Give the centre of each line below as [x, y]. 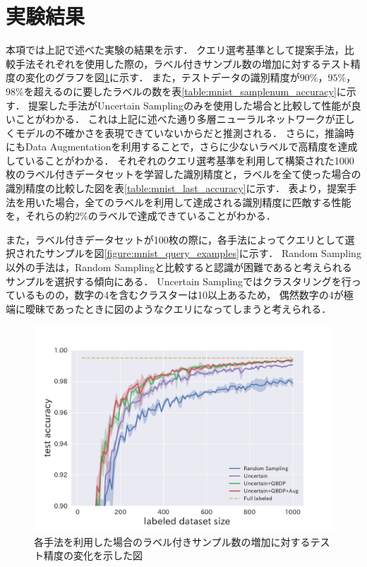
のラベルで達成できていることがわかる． [182, 216]
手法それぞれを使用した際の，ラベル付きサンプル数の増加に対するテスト [183, 63]
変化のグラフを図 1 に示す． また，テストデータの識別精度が [162, 77]
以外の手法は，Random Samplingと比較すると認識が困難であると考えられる [179, 267]
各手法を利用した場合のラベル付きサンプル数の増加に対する [172, 541]
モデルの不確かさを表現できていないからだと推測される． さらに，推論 [180, 132]
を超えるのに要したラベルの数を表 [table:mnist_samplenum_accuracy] [180, 91]
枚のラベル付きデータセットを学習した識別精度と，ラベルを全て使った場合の [183, 174]
